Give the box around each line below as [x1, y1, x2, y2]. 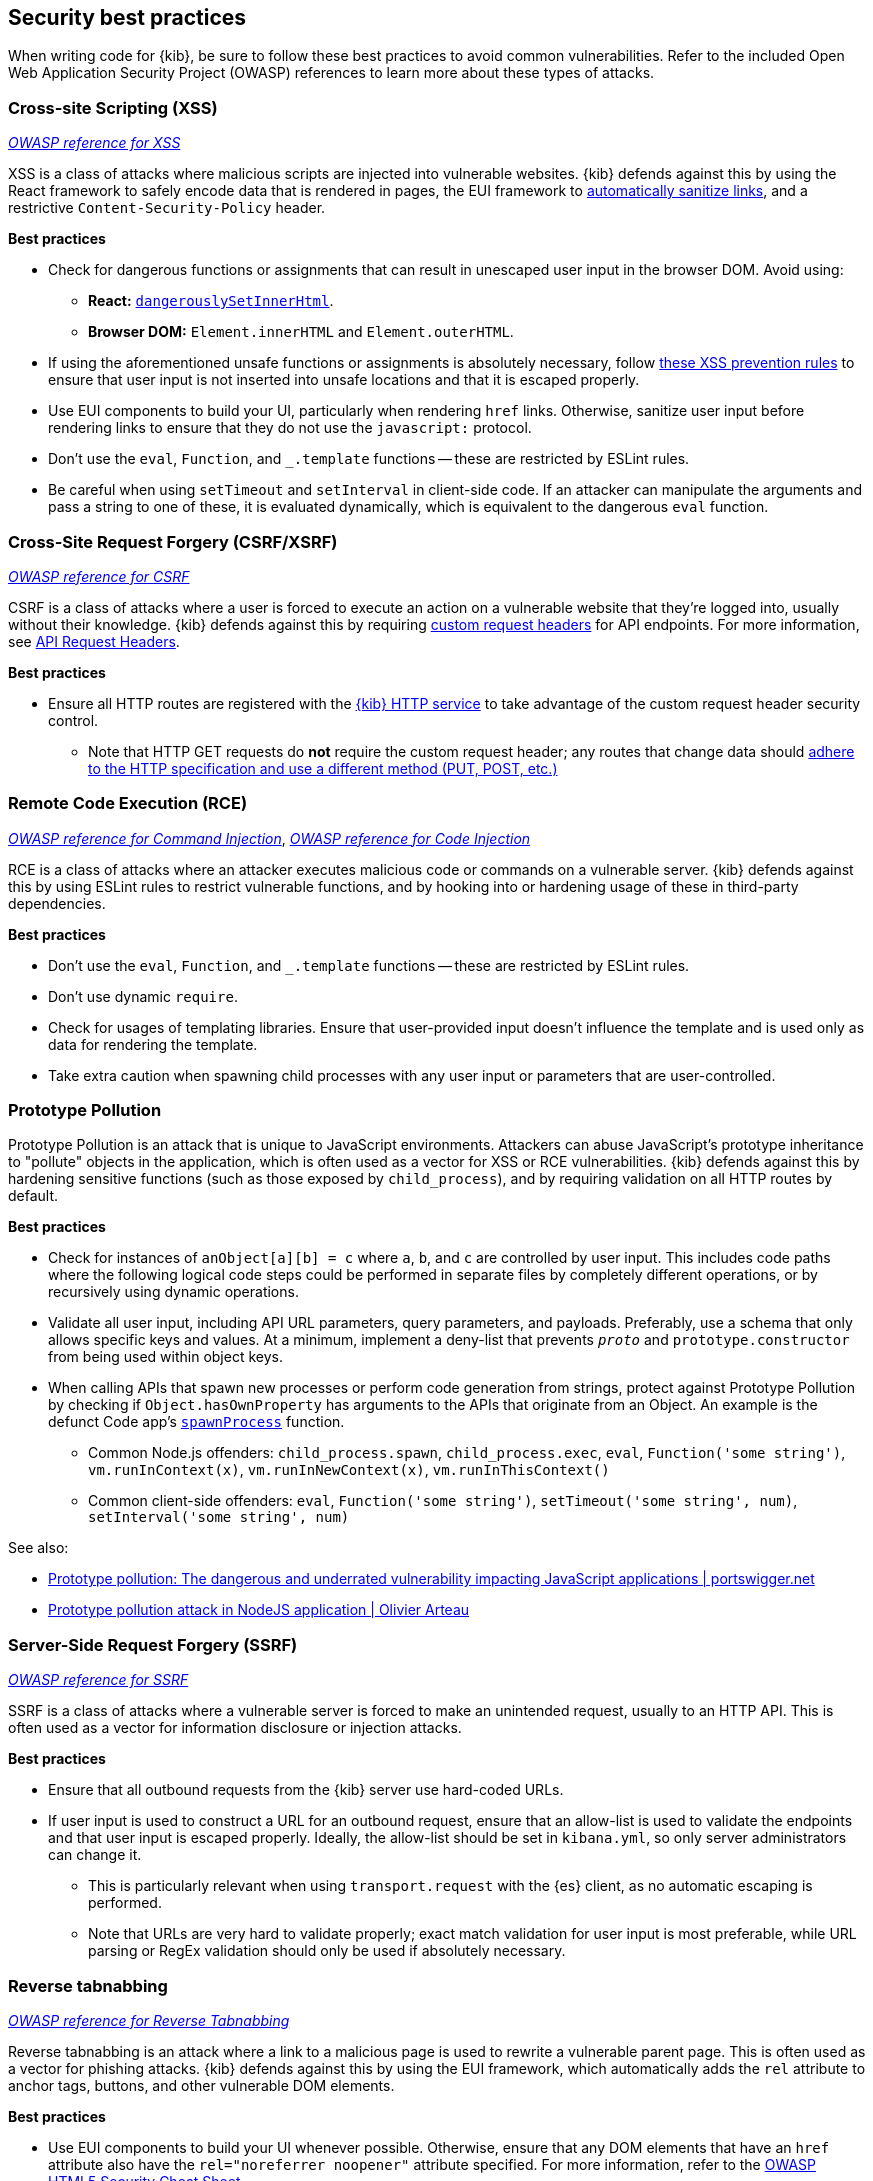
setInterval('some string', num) [88, 1509, 350, 1526]
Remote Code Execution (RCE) [8, 793, 248, 814]
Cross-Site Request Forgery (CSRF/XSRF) [8, 531, 338, 552]
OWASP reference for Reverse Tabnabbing [8, 2011, 290, 2029]
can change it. [48, 1846, 142, 1864]
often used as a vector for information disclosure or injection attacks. [8, 1719, 462, 1737]
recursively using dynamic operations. [48, 1283, 299, 1301]
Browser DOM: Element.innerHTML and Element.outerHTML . [88, 323, 514, 341]
